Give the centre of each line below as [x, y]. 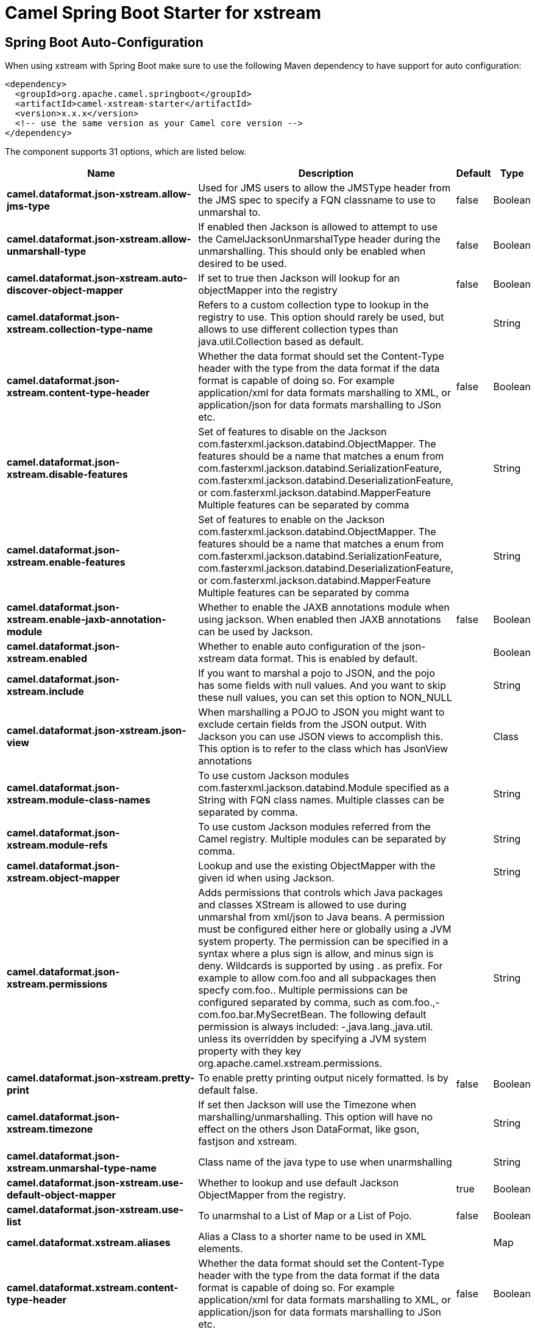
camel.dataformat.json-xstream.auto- [97, 278]
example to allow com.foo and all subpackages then [317, 978]
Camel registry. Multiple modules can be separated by [322, 839]
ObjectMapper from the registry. [272, 1195]
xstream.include [45, 692]
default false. [228, 1090]
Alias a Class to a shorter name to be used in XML [312, 1237]
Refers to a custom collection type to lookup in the [314, 305]
